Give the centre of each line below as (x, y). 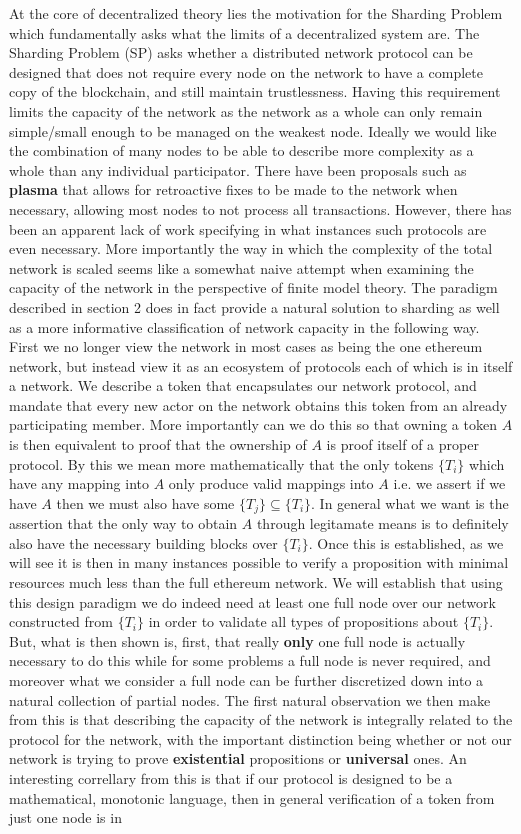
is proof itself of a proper (402, 444)
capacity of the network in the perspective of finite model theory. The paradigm (253, 287)
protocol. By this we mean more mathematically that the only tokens (221, 463)
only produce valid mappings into (271, 483)
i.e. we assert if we (449, 483)
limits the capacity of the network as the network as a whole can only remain (246, 110)
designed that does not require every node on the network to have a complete (246, 71)
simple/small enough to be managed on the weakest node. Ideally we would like (253, 130)
